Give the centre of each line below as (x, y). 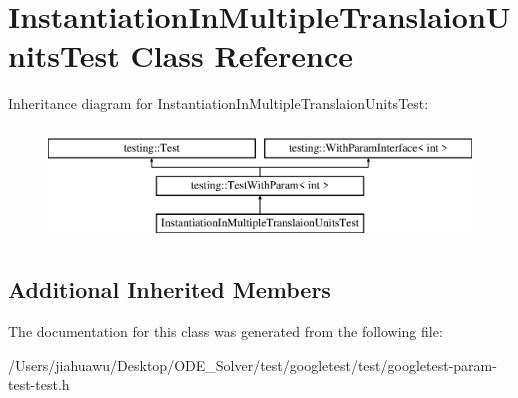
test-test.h (39, 384)
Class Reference (241, 55)
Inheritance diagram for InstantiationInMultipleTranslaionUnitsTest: (218, 103)
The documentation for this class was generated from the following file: (225, 331)
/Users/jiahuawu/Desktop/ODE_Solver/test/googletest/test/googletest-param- (252, 364)
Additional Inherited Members (169, 289)
